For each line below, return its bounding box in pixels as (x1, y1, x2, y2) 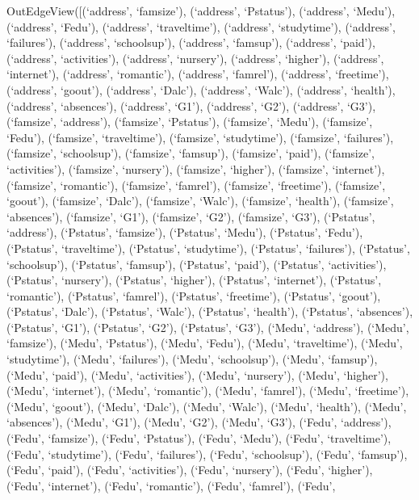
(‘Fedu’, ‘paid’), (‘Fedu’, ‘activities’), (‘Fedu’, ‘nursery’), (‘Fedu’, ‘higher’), (6, 461, 373, 478)
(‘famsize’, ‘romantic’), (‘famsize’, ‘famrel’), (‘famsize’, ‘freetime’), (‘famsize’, (6, 176, 386, 193)
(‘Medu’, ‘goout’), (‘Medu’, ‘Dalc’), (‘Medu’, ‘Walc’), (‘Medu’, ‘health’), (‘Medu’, (6, 397, 407, 414)
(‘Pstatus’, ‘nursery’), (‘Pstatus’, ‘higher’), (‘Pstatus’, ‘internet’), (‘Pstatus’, (6, 271, 382, 288)
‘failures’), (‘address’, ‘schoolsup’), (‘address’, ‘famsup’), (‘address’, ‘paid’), (6, 34, 375, 51)
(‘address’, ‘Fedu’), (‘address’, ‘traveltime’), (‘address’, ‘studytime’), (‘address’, (6, 18, 396, 35)
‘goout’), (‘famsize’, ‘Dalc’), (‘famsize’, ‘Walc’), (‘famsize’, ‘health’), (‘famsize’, (6, 192, 394, 209)
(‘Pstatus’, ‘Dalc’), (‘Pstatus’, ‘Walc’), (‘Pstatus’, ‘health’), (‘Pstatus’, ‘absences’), (6, 303, 413, 320)
